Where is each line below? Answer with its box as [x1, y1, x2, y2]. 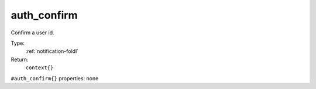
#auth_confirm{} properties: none [11, 74, 99, 81]
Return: [11, 56, 29, 63]
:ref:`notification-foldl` [25, 48, 79, 55]
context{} [25, 65, 54, 71]
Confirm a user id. [11, 29, 54, 36]
